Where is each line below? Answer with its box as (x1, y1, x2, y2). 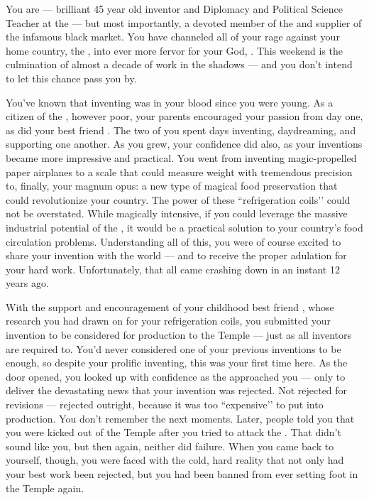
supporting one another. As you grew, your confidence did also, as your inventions (6, 136, 363, 151)
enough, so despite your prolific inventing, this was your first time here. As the (6, 355, 348, 370)
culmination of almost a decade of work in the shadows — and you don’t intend (6, 57, 353, 72)
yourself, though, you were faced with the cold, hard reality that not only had (6, 452, 344, 467)
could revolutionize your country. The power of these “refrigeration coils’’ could (6, 192, 351, 207)
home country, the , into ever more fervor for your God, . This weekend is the (6, 43, 343, 58)
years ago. (6, 276, 49, 290)
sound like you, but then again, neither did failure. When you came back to (6, 438, 334, 453)
